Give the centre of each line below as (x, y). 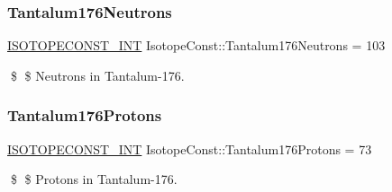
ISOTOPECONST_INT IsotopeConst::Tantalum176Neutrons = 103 (196, 45)
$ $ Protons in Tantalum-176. (94, 179)
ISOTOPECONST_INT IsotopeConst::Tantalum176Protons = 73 (190, 148)
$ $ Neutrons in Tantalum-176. (97, 75)
